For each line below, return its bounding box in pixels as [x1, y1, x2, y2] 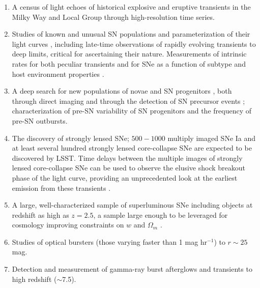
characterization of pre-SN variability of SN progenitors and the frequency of [12, 105, 251, 116]
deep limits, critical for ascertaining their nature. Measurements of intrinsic [12, 48, 247, 59]
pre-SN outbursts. [12, 115, 68, 126]
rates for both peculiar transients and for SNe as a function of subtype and [12, 58, 246, 69]
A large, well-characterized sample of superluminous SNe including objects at [12, 199, 253, 210]
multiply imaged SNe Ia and [167, 132, 256, 143]
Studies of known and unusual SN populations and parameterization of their [12, 28, 250, 39]
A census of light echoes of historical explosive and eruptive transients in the [12, 2, 251, 12]
